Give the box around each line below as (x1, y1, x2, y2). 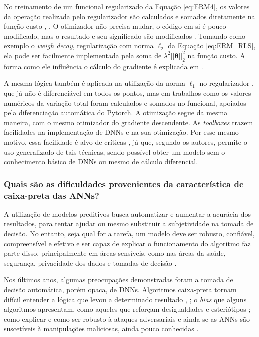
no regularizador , (199, 78, 254, 88)
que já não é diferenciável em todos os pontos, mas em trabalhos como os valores (4, 87, 251, 98)
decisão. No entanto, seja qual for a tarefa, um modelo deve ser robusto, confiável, (4, 228, 255, 239)
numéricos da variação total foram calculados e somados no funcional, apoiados (4, 97, 246, 108)
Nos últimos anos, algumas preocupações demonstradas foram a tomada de (4, 274, 233, 285)
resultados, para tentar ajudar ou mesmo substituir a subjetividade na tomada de (4, 218, 254, 229)
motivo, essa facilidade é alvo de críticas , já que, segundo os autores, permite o (4, 136, 247, 147)
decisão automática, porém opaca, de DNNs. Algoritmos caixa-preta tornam (4, 284, 237, 294)
